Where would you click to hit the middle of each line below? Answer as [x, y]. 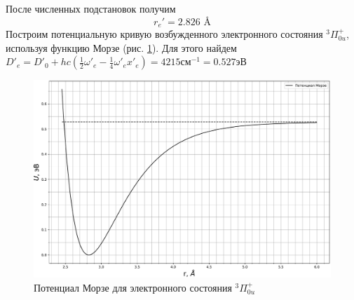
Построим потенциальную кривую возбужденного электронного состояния [164, 34]
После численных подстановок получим [91, 8]
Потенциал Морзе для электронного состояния [133, 287]
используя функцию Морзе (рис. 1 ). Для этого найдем [121, 47]
